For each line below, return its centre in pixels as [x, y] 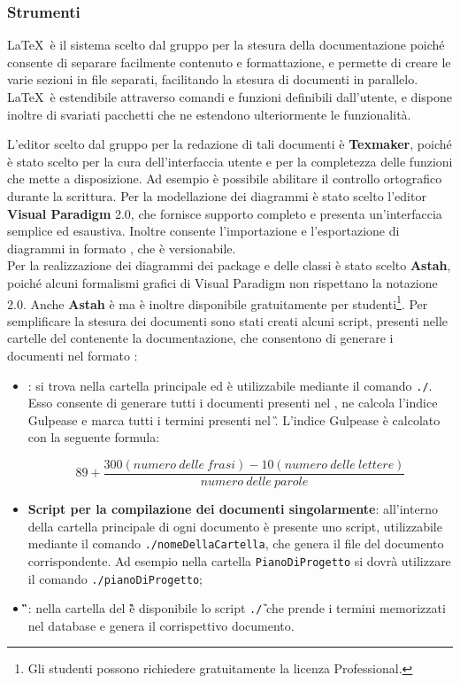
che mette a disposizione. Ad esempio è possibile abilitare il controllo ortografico [225, 179]
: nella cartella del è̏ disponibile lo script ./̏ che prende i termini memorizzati [237, 608]
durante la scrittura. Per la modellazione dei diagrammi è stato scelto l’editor [217, 195]
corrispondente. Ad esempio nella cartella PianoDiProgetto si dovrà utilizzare [239, 560]
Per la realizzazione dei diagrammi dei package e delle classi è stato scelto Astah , [229, 265]
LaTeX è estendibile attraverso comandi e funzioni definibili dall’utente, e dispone [230, 97]
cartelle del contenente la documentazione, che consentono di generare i [200, 338]
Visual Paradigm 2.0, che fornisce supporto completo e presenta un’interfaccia [225, 213]
